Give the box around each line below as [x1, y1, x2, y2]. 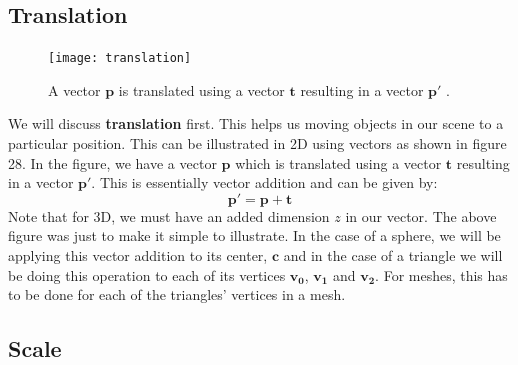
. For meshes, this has [375, 264, 508, 285]
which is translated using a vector [235, 152, 442, 173]
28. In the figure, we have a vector [8, 152, 217, 173]
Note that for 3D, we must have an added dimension [8, 205, 330, 226]
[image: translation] [48, 51, 192, 66]
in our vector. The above [345, 205, 497, 226]
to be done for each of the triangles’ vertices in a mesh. [8, 284, 346, 305]
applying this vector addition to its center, [8, 245, 268, 266]
